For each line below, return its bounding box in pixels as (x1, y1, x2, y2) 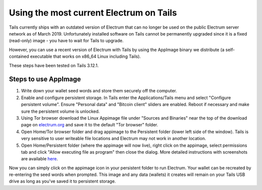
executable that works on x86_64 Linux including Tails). (30, 53, 141, 59)
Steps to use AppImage (9, 75, 81, 84)
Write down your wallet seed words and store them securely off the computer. (21, 88, 177, 94)
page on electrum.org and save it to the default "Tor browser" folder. (21, 122, 159, 128)
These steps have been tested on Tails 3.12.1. (9, 62, 99, 68)
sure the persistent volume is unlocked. (21, 108, 100, 114)
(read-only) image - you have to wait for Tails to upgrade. (9, 38, 124, 44)
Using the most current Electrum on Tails (9, 7, 177, 18)
